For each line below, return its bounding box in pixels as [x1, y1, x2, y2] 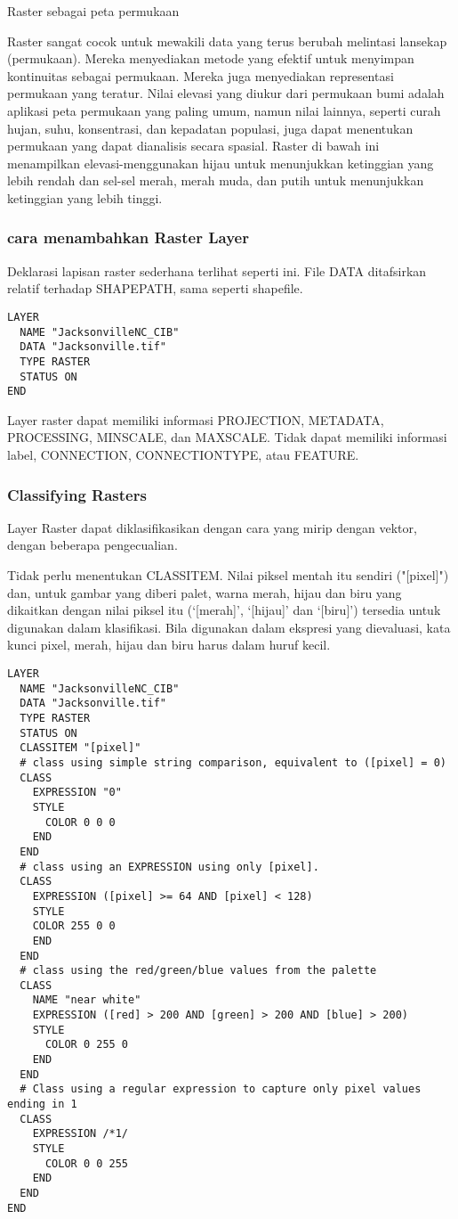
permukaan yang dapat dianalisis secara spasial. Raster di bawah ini [7, 136, 380, 155]
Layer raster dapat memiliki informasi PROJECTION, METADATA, [7, 410, 384, 429]
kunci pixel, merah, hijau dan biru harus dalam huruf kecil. [7, 635, 331, 654]
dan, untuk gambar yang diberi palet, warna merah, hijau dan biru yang [7, 583, 402, 601]
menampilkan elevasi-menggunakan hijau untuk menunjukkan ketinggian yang [7, 153, 434, 172]
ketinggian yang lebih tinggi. [7, 188, 163, 207]
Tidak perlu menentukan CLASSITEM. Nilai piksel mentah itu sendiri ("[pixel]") [7, 566, 449, 585]
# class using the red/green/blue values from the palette [20, 964, 377, 978]
